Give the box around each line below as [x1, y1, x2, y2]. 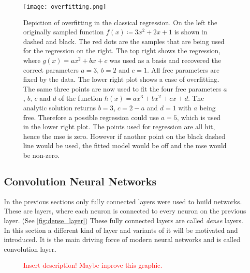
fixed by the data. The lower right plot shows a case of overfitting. [23, 74, 220, 84]
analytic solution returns [23, 103, 96, 112]
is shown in [174, 27, 207, 37]
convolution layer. [4, 243, 57, 254]
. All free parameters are [147, 64, 220, 75]
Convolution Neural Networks [4, 173, 157, 188]
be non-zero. [23, 150, 60, 160]
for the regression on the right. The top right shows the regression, [23, 45, 221, 56]
